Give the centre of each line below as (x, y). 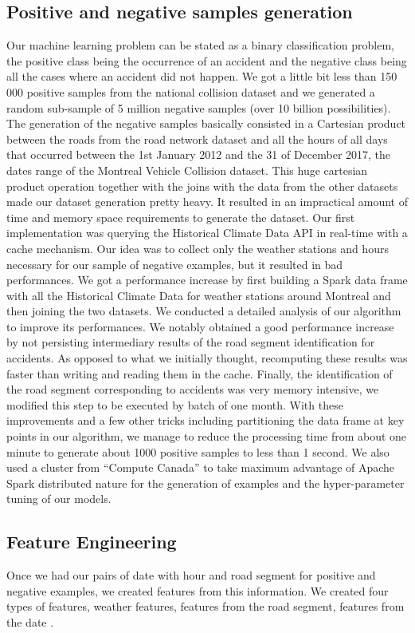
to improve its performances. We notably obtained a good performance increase (200, 326)
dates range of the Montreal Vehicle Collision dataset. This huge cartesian (187, 170)
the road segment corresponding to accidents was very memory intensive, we (193, 389)
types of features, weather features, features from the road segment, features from (206, 606)
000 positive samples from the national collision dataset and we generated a (191, 91)
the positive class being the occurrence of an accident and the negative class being (207, 60)
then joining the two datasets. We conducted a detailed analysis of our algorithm (204, 311)
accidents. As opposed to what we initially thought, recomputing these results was (207, 358)
